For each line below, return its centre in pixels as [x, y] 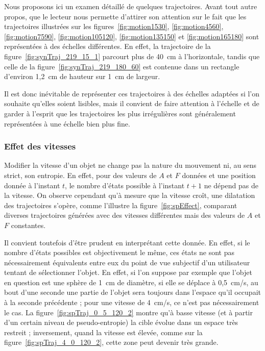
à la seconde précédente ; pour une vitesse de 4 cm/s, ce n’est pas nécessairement [132, 302]
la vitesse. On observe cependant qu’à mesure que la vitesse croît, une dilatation [130, 195]
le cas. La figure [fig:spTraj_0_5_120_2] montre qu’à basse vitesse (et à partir [128, 312]
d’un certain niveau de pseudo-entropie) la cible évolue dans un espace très [121, 322]
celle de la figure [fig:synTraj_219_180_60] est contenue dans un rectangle [122, 66]
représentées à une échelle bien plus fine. [67, 123]
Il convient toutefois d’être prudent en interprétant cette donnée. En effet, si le [127, 242]
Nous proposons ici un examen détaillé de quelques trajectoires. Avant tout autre [131, 6]
